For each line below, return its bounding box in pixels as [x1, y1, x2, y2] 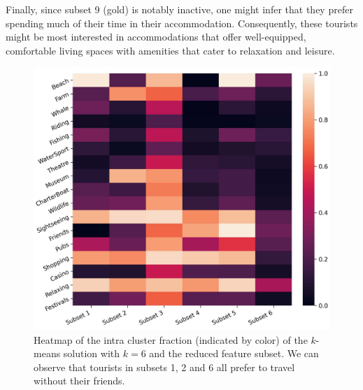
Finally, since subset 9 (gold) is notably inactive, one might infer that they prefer [6, 2, 353, 16]
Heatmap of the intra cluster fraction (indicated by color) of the [34, 332, 308, 347]
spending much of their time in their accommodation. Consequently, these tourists [6, 15, 358, 30]
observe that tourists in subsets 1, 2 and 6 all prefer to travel [34, 359, 295, 374]
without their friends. [34, 373, 125, 388]
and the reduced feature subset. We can [149, 346, 319, 361]
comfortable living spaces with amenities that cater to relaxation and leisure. [6, 43, 335, 57]
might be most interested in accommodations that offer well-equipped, [6, 29, 306, 44]
